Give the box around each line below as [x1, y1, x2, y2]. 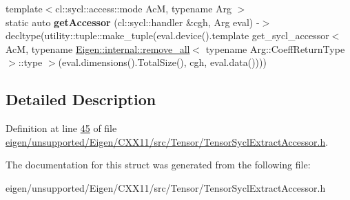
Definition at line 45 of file [6, 121, 117, 135]
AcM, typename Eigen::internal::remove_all [6, 41, 190, 56]
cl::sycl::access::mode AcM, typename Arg [55, 1, 232, 15]
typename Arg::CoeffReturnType [205, 41, 345, 56]
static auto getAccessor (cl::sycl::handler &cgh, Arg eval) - [6, 14, 260, 29]
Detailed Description [6, 89, 156, 110]
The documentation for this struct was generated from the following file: [6, 157, 311, 172]
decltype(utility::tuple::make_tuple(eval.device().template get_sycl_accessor [6, 28, 329, 43]
